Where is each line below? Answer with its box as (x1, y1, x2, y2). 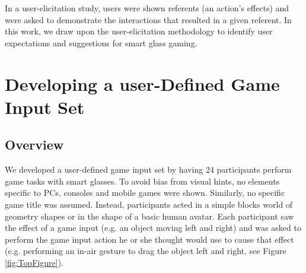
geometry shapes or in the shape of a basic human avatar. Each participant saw (5, 209, 294, 222)
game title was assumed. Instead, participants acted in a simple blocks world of (5, 198, 293, 210)
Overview (5, 135, 64, 154)
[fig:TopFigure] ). (5, 256, 64, 268)
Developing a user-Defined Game (5, 71, 280, 96)
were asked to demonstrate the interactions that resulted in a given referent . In (5, 13, 292, 26)
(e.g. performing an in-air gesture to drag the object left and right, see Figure (5, 245, 286, 257)
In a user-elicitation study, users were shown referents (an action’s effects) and (5, 2, 289, 14)
